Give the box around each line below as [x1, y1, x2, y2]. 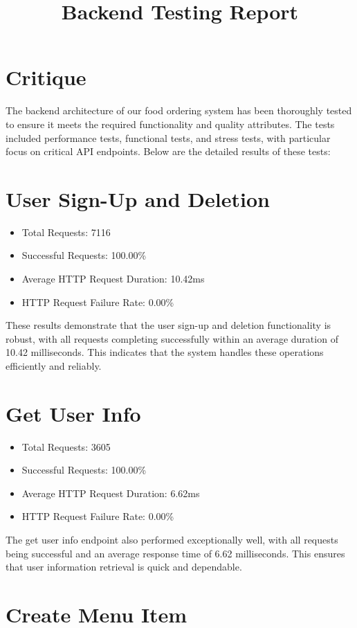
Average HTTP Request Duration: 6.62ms [21, 485, 200, 500]
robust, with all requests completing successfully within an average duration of [6, 331, 338, 346]
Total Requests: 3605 [21, 439, 111, 454]
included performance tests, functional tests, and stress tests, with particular [6, 130, 331, 145]
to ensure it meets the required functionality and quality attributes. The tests [6, 116, 335, 131]
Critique [6, 63, 86, 91]
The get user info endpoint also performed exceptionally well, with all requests [6, 532, 338, 547]
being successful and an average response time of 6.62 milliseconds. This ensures [6, 546, 345, 560]
